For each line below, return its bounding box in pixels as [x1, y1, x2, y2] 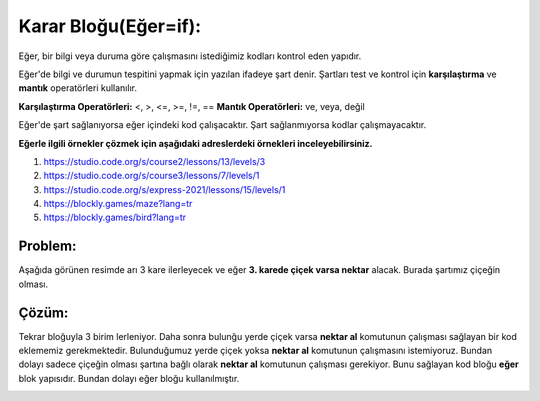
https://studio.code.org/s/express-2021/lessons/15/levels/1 [43, 183, 286, 195]
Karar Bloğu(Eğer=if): [18, 15, 202, 37]
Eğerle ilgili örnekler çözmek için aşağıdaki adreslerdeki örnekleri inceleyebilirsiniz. [18, 137, 373, 149]
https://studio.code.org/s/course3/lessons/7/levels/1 [43, 170, 260, 182]
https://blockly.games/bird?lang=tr [43, 211, 187, 224]
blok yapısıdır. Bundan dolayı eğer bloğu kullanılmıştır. [18, 372, 240, 384]
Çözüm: [18, 304, 69, 321]
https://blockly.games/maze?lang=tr [43, 198, 193, 210]
